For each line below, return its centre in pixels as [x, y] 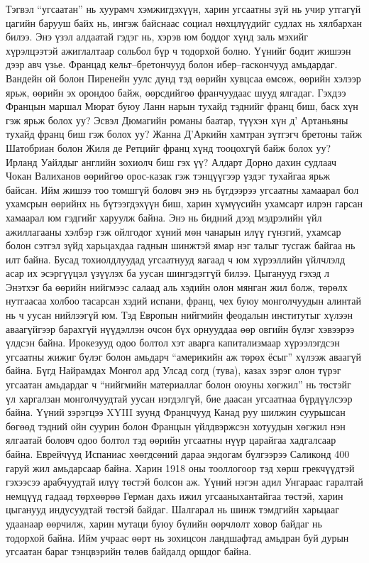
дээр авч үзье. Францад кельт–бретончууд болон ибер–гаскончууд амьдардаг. [172, 64]
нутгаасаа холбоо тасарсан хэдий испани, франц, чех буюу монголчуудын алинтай [183, 301]
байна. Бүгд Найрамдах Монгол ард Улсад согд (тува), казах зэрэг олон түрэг [174, 370]
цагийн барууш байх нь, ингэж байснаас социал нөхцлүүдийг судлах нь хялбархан [184, 22]
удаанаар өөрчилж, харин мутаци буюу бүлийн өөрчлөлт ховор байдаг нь [164, 523]
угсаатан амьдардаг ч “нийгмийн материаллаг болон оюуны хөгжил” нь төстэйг [178, 384]
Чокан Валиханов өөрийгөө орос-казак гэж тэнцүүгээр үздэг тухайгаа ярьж [168, 176]
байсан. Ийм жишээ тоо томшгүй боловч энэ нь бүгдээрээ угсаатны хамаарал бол [182, 189]
